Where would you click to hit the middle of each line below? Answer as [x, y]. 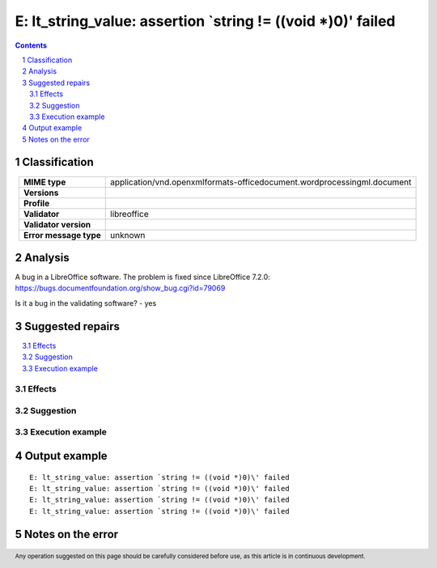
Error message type [62, 235]
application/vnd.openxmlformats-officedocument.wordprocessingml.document [261, 182]
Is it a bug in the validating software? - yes [86, 303]
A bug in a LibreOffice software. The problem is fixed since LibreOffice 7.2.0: [142, 277]
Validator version [57, 224]
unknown [128, 235]
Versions [41, 193]
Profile [36, 203]
